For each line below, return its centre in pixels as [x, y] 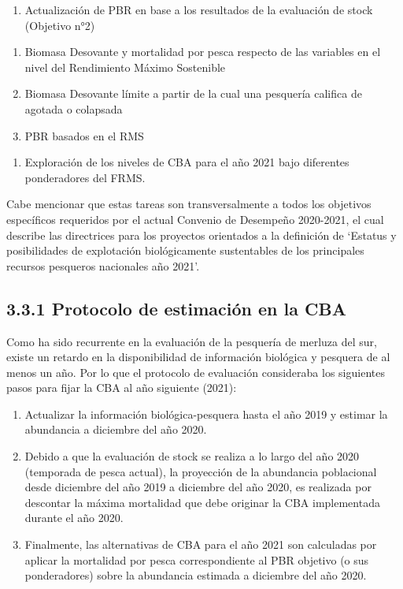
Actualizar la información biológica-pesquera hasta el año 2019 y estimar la [206, 414]
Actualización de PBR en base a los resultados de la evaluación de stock [199, 9]
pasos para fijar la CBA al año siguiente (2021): [122, 388]
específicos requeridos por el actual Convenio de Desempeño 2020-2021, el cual [195, 219]
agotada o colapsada [74, 108]
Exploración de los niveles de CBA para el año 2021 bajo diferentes [187, 162]
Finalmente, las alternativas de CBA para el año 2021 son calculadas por [201, 544]
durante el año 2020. [74, 518]
